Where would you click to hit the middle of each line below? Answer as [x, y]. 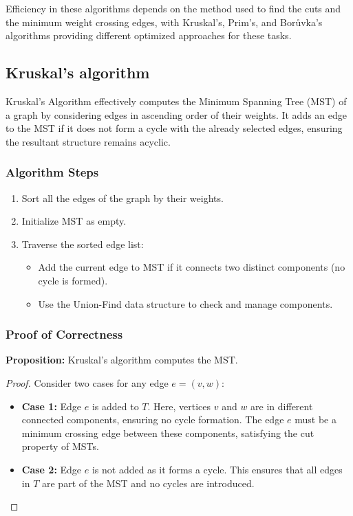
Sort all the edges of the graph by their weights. [122, 198]
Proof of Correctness [64, 334]
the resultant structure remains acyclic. [88, 141]
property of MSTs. [60, 446]
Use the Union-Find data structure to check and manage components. [185, 303]
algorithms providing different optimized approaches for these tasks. [149, 35]
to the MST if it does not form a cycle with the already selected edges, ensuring [174, 128]
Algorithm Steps [52, 172]
